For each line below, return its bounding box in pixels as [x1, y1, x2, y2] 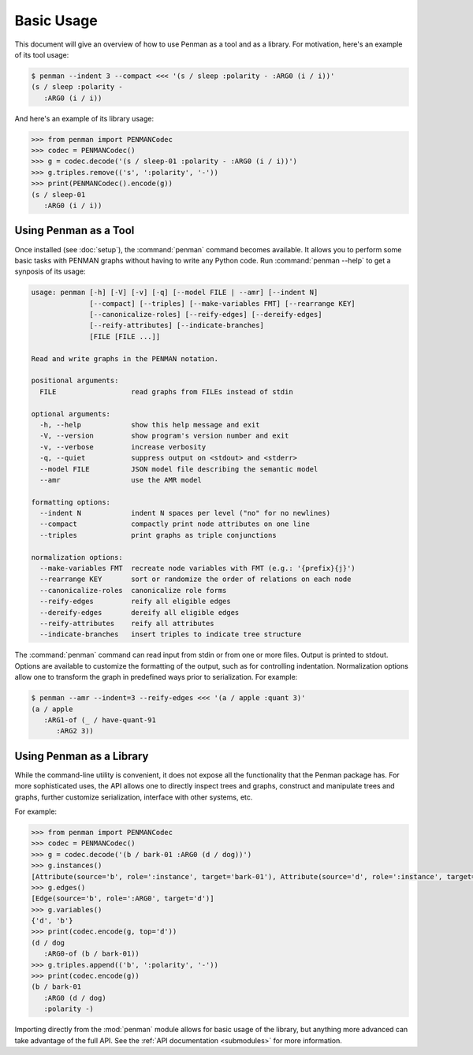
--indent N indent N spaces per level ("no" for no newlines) [39, 509, 331, 518]
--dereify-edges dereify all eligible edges [39, 608, 240, 617]
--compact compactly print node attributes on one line [39, 520, 311, 528]
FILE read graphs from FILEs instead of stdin [39, 387, 293, 396]
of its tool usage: [14, 50, 69, 59]
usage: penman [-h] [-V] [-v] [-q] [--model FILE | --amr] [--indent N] [31, 288, 318, 297]
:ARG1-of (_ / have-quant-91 [43, 715, 157, 725]
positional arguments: [31, 376, 119, 386]
